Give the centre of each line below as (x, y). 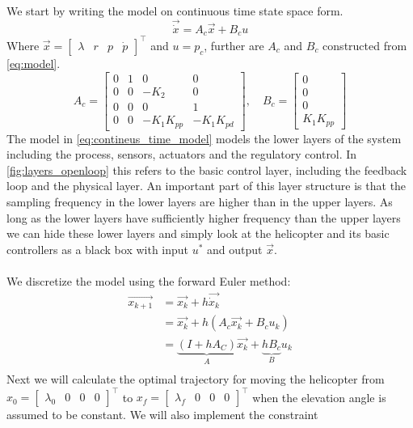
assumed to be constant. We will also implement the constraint (162, 415)
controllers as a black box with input (98, 249)
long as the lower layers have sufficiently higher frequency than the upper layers (204, 217)
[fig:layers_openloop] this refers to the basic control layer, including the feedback (207, 170)
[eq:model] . (34, 63)
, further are (234, 45)
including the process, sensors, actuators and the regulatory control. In (182, 154)
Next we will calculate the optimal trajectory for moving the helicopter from (196, 379)
